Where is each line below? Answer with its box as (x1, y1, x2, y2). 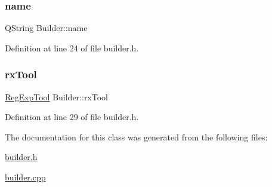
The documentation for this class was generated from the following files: (5, 130, 268, 143)
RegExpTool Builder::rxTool (5, 90, 108, 103)
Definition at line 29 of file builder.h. (5, 111, 139, 123)
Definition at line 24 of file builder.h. (5, 41, 139, 54)
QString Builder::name (5, 22, 88, 34)
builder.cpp (5, 171, 46, 183)
